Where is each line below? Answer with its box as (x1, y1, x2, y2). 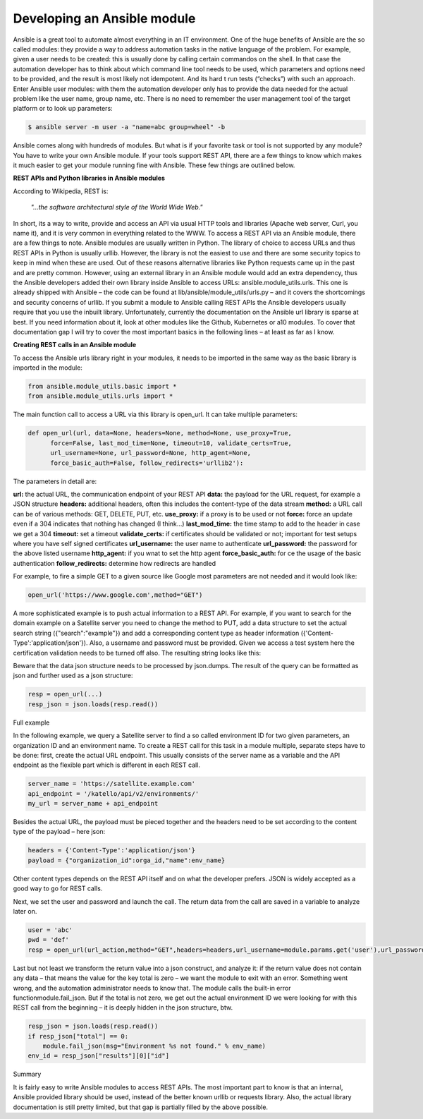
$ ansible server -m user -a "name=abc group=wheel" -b (27, 123, 226, 131)
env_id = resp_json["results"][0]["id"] (27, 1052, 169, 1060)
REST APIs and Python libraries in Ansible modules (13, 174, 166, 183)
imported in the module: (13, 363, 82, 372)
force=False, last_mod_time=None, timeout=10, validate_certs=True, (50, 439, 293, 447)
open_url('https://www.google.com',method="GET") (27, 591, 203, 599)
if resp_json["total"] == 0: (27, 1032, 129, 1040)
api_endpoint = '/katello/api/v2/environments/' (27, 790, 200, 797)
